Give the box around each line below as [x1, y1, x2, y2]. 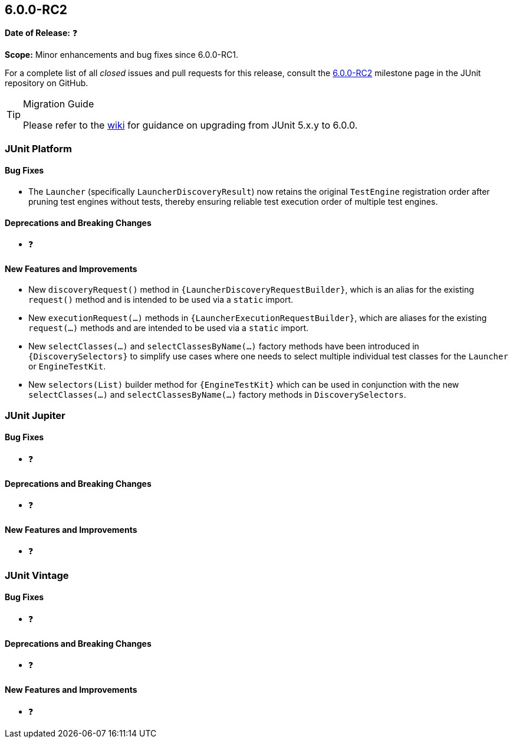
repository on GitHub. [5, 78, 88, 89]
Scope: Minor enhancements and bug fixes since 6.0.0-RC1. [5, 50, 238, 60]
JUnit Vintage [5, 569, 69, 581]
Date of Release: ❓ [5, 28, 78, 38]
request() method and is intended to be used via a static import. [28, 294, 294, 305]
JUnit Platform [5, 142, 72, 155]
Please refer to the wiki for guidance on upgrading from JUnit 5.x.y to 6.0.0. [23, 119, 358, 132]
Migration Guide [23, 98, 94, 110]
